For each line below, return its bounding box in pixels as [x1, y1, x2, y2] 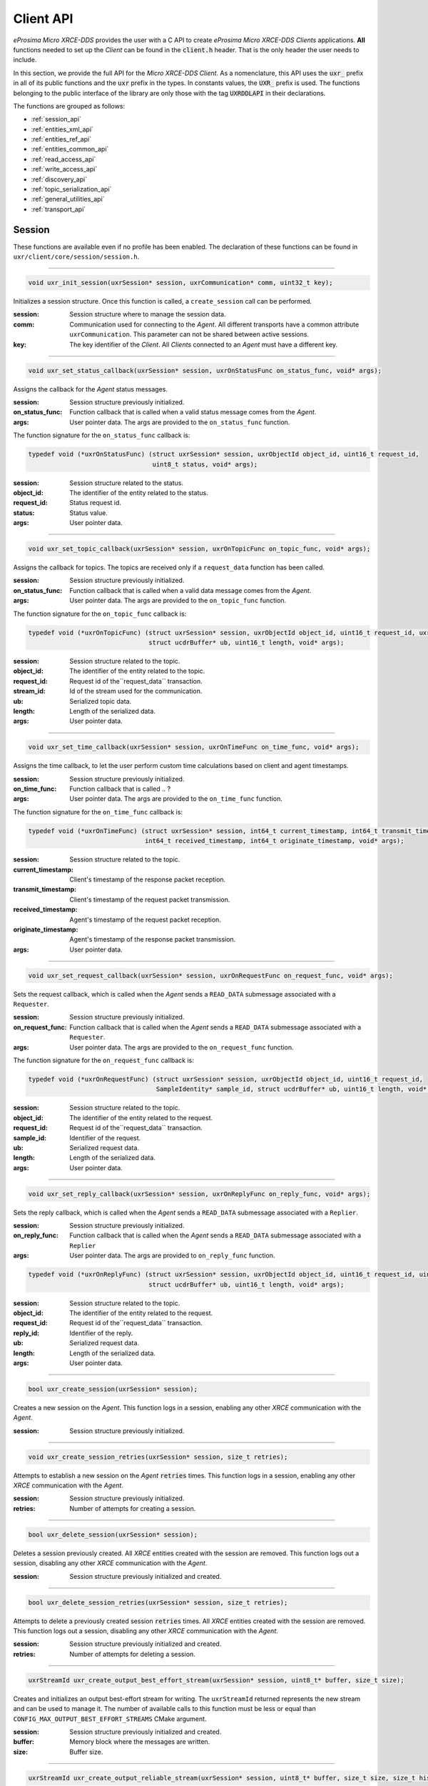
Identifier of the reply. [69, 1329, 133, 1337]
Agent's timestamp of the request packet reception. [69, 915, 221, 924]
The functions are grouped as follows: [13, 101, 125, 110]
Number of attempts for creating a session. [69, 1504, 196, 1512]
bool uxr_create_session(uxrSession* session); [28, 1385, 198, 1393]
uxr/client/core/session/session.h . [13, 252, 140, 261]
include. [13, 56, 37, 64]
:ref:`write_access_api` [31, 165, 98, 174]
